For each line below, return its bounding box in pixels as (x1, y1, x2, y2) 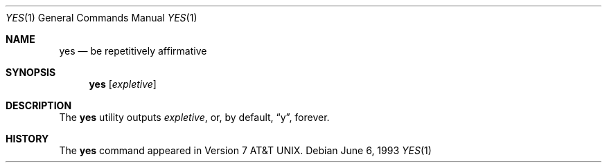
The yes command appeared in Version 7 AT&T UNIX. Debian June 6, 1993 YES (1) (59, 144, 432, 156)
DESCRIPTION (6, 100, 72, 111)
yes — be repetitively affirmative (59, 45, 207, 57)
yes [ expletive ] (89, 78, 157, 90)
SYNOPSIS (6, 66, 56, 78)
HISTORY (6, 133, 49, 144)
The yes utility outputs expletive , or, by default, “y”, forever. (59, 111, 330, 123)
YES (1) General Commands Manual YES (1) (6, 12, 197, 24)
